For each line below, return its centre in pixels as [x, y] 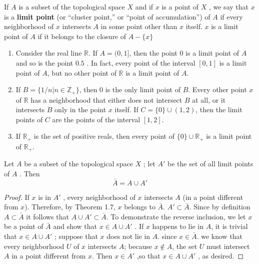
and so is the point [44, 62]
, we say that [228, 7]
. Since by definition [220, 207]
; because [138, 246]
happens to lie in [178, 226]
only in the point [80, 109]
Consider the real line [49, 53]
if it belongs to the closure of [82, 36]
